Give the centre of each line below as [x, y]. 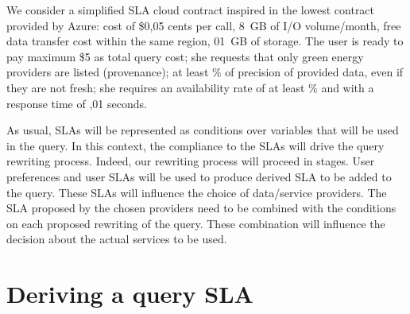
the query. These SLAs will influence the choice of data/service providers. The [197, 192]
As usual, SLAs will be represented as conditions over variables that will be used [203, 130]
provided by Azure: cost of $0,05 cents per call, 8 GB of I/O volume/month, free [204, 25]
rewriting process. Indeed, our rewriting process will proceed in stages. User [191, 161]
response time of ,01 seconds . [77, 103]
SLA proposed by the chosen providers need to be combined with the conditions [201, 208]
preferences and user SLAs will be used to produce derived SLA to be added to [199, 176]
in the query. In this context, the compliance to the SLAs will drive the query [195, 145]
